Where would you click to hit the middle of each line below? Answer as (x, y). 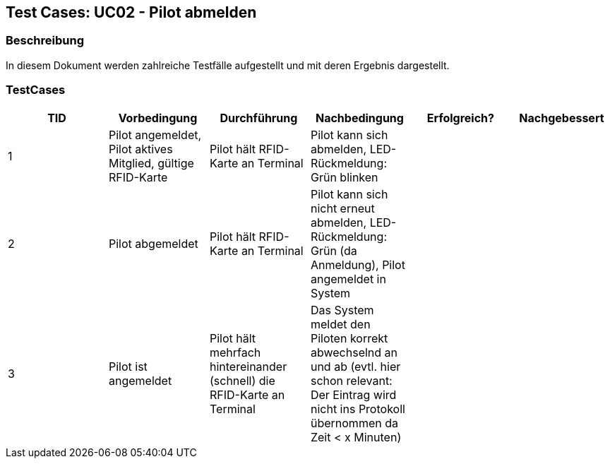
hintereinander (248, 366)
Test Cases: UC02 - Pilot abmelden (131, 12)
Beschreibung (45, 41)
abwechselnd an (354, 352)
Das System (342, 310)
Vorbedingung (158, 118)
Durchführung (259, 118)
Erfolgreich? (460, 118)
